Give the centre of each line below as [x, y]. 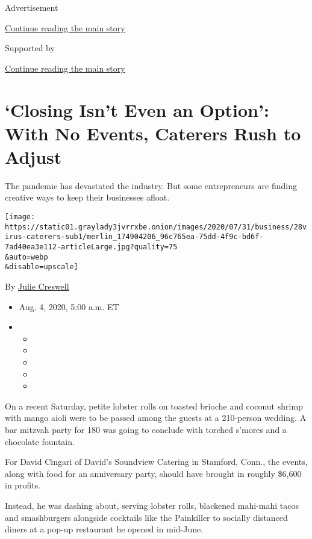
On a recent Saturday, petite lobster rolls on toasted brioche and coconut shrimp [154, 406]
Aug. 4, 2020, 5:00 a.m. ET [69, 306]
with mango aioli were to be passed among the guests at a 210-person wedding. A [156, 418]
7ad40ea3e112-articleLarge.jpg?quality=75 [91, 247]
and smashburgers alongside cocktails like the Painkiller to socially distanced [146, 517]
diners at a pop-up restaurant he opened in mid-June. [104, 529]
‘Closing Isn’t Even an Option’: [137, 109]
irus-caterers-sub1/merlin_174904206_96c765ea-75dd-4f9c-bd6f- [134, 237]
